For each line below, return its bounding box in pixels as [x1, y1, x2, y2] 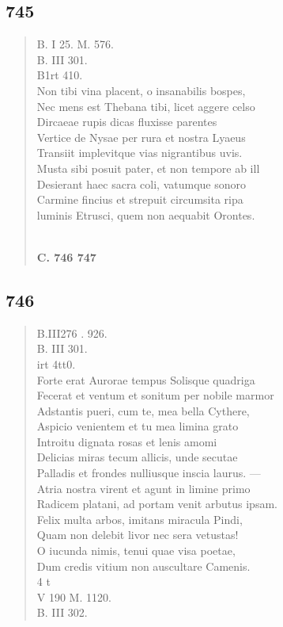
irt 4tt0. [36, 355, 76, 372]
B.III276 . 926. [36, 324, 108, 341]
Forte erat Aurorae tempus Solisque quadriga [36, 371, 255, 388]
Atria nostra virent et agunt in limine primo [36, 480, 251, 496]
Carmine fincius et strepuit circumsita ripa [36, 191, 243, 208]
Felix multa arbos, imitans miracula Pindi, [36, 510, 243, 527]
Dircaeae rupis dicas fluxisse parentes [36, 113, 217, 130]
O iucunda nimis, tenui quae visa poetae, [36, 542, 236, 559]
